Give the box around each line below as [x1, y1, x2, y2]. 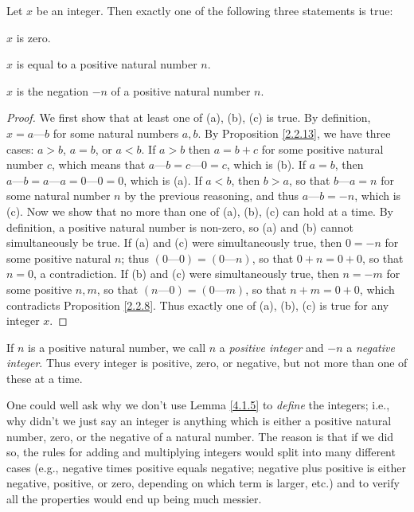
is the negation [16, 82, 88, 99]
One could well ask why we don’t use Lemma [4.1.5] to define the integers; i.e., [6, 397, 390, 413]
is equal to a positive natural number [16, 56, 197, 72]
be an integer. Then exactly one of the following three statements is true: [36, 2, 393, 18]
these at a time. [6, 369, 83, 386]
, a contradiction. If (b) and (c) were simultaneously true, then [33, 265, 339, 282]
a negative [346, 338, 395, 355]
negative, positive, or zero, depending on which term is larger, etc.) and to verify [6, 475, 400, 491]
